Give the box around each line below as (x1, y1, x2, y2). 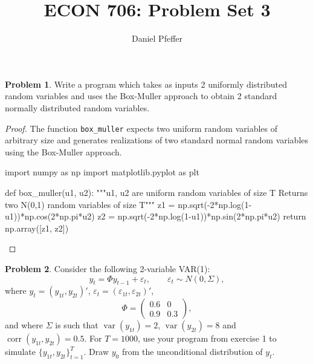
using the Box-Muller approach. (5, 145, 122, 158)
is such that (55, 319, 98, 331)
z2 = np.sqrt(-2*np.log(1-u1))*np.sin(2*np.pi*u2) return (97, 210, 306, 223)
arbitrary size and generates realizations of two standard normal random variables (5, 134, 309, 146)
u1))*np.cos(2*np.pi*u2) (5, 210, 95, 223)
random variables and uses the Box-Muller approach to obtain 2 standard (5, 89, 277, 102)
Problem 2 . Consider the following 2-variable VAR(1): (5, 262, 210, 275)
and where (5, 319, 44, 331)
